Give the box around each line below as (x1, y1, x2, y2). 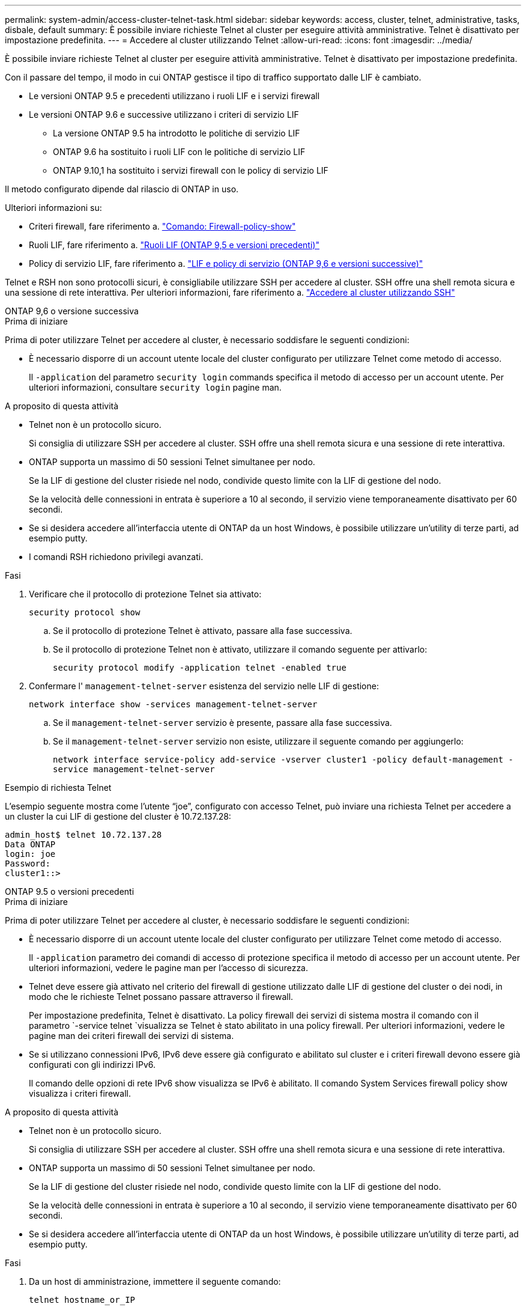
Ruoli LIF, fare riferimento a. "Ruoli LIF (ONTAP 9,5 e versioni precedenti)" (29, 240, 319, 250)
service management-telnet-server (53, 764, 215, 774)
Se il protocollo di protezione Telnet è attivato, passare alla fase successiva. (53, 626, 352, 636)
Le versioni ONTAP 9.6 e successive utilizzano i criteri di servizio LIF (29, 109, 299, 120)
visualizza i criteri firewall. (29, 1088, 131, 1098)
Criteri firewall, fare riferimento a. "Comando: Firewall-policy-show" (29, 221, 296, 231)
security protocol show (29, 608, 141, 617)
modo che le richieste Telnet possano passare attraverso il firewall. (29, 992, 294, 1002)
